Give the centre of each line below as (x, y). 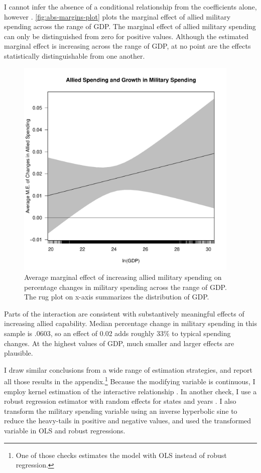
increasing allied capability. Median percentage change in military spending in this (131, 323)
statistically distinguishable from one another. (75, 55)
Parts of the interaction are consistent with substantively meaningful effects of (124, 313)
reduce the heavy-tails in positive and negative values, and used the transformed (128, 421)
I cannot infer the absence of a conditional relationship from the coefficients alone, (130, 7)
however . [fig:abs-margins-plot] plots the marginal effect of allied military (117, 16)
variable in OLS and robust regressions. (65, 430)
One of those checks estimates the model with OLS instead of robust (121, 455)
